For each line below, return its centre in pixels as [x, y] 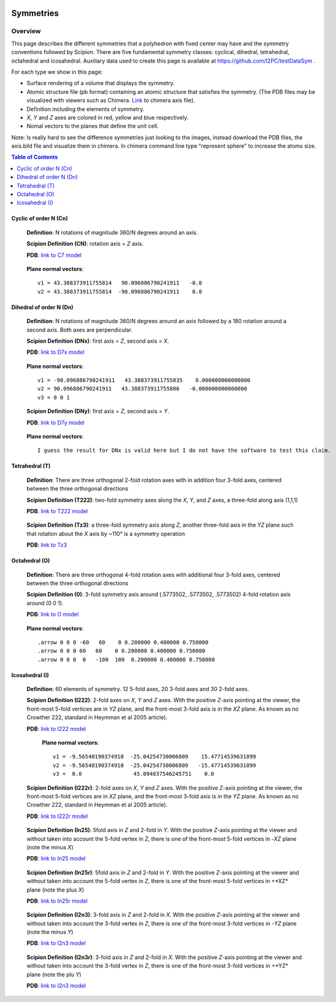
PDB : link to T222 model [57, 511]
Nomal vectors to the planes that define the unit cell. [93, 126]
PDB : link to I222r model [57, 816]
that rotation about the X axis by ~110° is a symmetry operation [106, 534]
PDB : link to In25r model [57, 901]
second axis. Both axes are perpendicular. [80, 330]
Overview [26, 31]
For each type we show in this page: [57, 72]
